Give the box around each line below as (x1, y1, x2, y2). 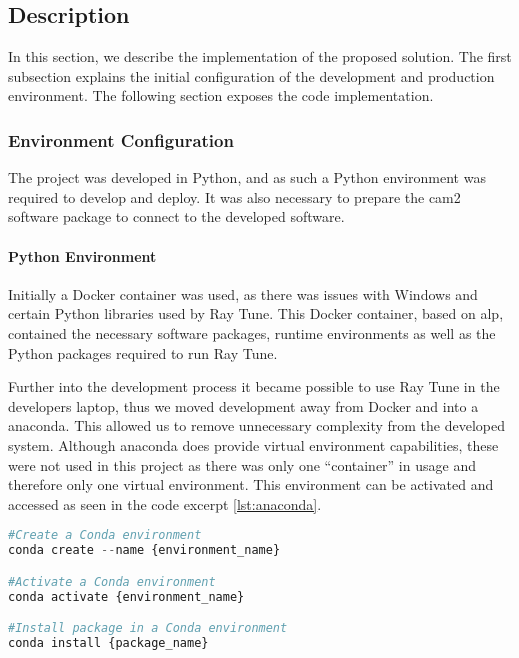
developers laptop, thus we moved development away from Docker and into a (8, 395, 479, 416)
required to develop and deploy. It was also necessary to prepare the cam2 (8, 186, 461, 207)
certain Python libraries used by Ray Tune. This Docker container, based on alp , (8, 303, 504, 324)
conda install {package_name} (8, 636, 209, 650)
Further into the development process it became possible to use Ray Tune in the (8, 376, 500, 397)
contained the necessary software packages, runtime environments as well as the (8, 322, 496, 343)
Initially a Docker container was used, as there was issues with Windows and (8, 283, 478, 304)
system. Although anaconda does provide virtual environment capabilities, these (8, 434, 499, 455)
